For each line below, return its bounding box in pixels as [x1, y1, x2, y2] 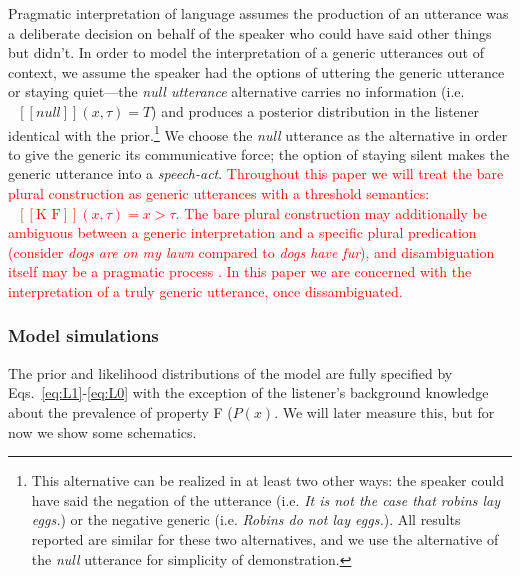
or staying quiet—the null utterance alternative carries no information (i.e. [8, 81, 465, 102]
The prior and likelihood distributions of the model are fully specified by [8, 362, 453, 383]
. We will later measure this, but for [274, 401, 495, 422]
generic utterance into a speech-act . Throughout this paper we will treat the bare [8, 163, 504, 184]
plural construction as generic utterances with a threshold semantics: [8, 183, 430, 203]
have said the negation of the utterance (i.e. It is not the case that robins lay [31, 489, 501, 510]
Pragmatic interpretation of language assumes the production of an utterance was [8, 3, 509, 23]
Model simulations [8, 323, 159, 348]
